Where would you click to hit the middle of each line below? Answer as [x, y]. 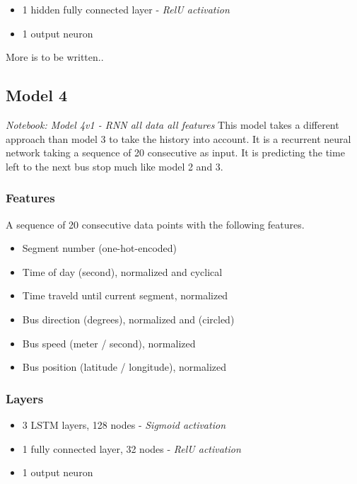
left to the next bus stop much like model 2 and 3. [115, 166]
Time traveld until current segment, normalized [125, 295]
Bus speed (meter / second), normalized [109, 343]
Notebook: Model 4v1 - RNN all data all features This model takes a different [172, 124]
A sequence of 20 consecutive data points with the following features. [155, 224]
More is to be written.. [55, 57]
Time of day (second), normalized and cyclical [122, 271]
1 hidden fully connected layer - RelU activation [126, 9]
